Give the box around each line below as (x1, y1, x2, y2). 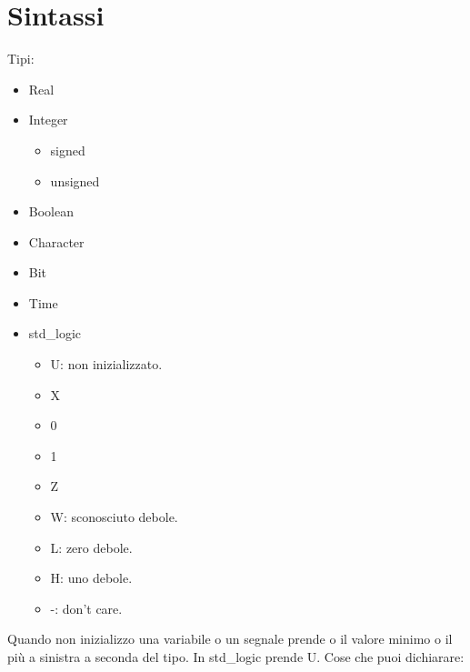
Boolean (28, 202, 74, 221)
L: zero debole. (50, 537, 133, 557)
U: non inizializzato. (50, 355, 163, 374)
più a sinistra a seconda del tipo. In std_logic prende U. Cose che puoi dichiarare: (7, 647, 465, 666)
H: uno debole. (50, 568, 133, 587)
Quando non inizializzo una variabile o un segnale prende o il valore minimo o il (7, 629, 453, 648)
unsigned (50, 171, 100, 190)
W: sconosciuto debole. (50, 507, 178, 527)
